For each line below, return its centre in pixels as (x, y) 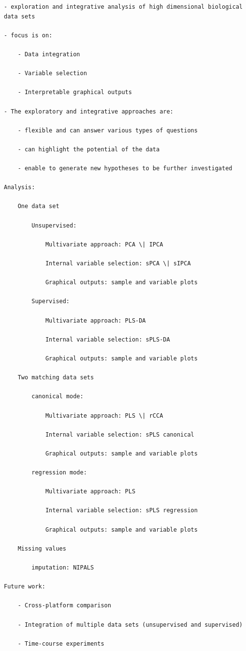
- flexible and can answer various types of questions (108, 130)
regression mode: (59, 473)
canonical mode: (58, 397)
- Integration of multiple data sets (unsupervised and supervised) (130, 625)
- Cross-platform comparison (64, 606)
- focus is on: (28, 35)
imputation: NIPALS (63, 568)
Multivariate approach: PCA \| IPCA (104, 244)
